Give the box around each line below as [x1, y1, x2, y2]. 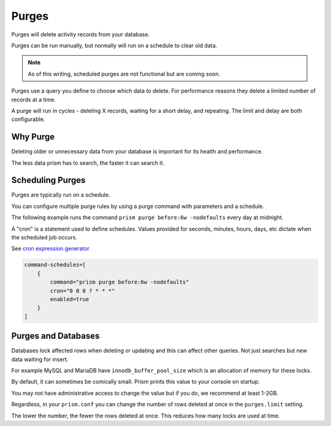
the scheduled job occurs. [11, 234, 78, 241]
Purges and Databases [11, 331, 100, 341]
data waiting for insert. [11, 355, 69, 363]
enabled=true [50, 295, 89, 303]
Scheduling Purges [11, 175, 86, 185]
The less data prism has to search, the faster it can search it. [11, 159, 165, 166]
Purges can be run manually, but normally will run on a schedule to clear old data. [11, 42, 218, 49]
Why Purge [11, 132, 55, 142]
